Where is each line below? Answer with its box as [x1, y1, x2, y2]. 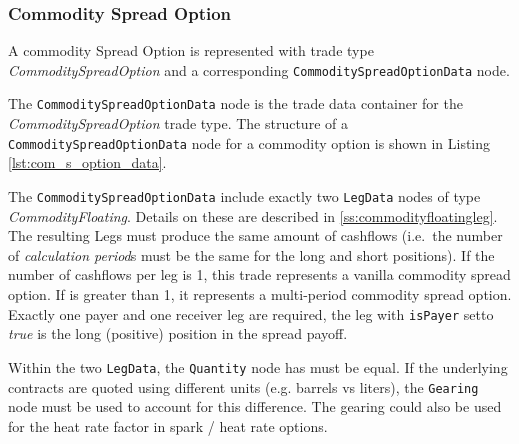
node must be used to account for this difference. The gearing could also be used [8, 396, 502, 417]
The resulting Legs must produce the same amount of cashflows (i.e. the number [8, 225, 503, 246]
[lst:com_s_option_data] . [8, 152, 167, 173]
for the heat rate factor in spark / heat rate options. [8, 415, 328, 436]
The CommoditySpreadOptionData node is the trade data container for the [8, 93, 463, 114]
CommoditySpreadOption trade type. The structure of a [8, 113, 348, 134]
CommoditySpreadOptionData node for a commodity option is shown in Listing [8, 132, 491, 153]
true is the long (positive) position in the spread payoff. [8, 323, 348, 344]
